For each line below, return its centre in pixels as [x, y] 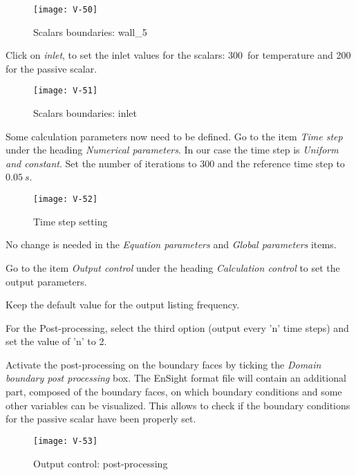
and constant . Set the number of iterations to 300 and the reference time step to [175, 163]
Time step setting [71, 221]
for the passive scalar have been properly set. [101, 419]
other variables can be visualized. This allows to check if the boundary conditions [178, 405]
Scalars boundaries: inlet [85, 113]
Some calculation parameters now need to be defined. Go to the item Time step [174, 136]
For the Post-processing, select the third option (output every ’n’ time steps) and [177, 327]
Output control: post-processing [101, 463]
